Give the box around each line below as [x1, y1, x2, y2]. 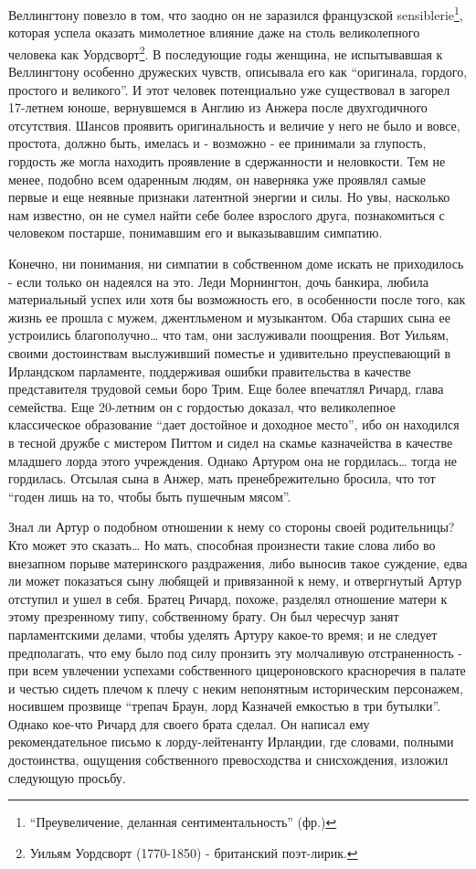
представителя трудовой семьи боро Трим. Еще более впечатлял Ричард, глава [8, 379, 444, 398]
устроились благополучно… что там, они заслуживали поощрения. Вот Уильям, [8, 325, 450, 344]
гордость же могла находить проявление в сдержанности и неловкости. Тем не [8, 152, 446, 171]
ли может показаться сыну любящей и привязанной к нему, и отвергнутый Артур [8, 571, 462, 590]
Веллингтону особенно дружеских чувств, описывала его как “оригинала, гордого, [8, 62, 468, 81]
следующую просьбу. [8, 768, 126, 787]
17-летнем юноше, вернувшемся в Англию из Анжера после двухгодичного [8, 98, 428, 117]
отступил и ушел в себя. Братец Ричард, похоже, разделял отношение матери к [8, 588, 448, 608]
